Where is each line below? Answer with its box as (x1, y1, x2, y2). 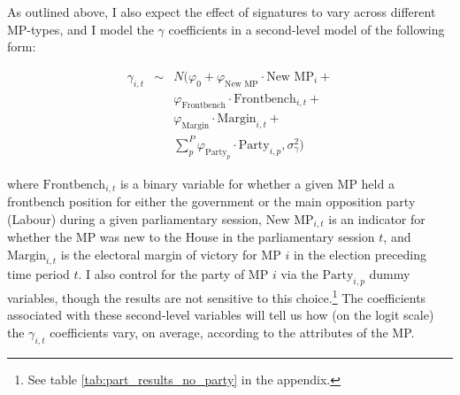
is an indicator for (328, 209, 425, 228)
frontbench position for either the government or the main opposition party (7, 192, 416, 210)
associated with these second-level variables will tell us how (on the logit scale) (7, 306, 434, 324)
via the (280, 265, 318, 283)
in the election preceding (293, 244, 427, 263)
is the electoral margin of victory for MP (60, 244, 281, 263)
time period (7, 265, 70, 283)
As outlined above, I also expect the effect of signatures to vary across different (7, 3, 436, 20)
